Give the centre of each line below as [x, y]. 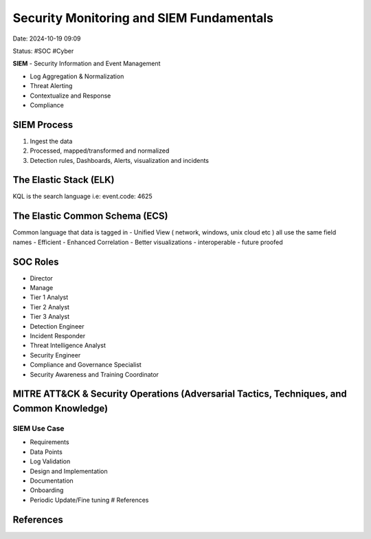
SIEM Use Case [38, 428]
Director [41, 278]
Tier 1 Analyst [49, 297]
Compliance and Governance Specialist [86, 365]
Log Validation [50, 461]
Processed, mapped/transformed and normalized [100, 151]
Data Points [46, 452]
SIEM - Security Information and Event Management [87, 64]
